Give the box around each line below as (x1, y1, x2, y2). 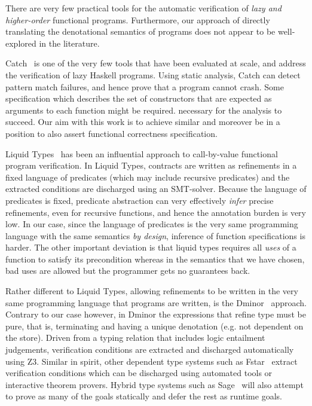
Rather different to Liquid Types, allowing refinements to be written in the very (5, 285, 298, 297)
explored (5, 36, 36, 49)
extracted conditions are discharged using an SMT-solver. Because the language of (5, 182, 307, 195)
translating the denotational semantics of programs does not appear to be (5, 25, 276, 38)
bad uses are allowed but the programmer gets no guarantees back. (5, 264, 250, 277)
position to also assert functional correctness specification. (5, 127, 218, 139)
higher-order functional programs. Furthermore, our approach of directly (5, 13, 270, 26)
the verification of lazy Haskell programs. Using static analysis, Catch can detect (5, 68, 301, 81)
